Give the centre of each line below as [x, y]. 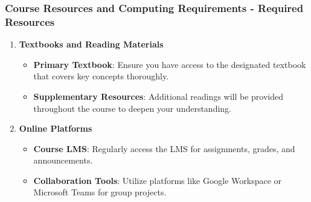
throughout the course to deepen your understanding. [133, 108]
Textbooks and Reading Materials [91, 44]
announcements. [63, 160]
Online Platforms [56, 128]
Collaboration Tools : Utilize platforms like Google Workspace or [158, 180]
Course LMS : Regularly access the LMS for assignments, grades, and [164, 148]
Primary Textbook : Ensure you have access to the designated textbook [170, 64]
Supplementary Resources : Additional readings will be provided [159, 96]
